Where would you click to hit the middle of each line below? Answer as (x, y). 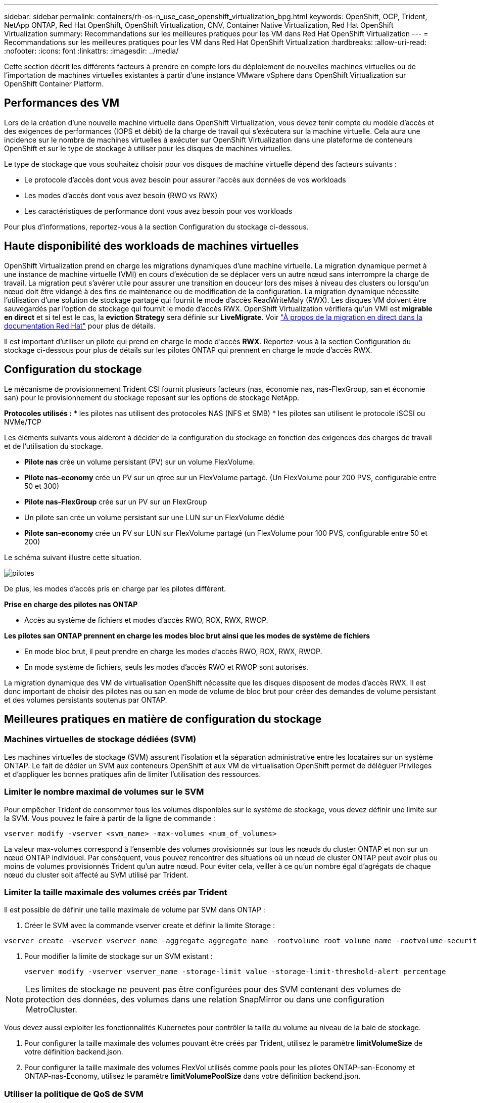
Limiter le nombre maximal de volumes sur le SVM (104, 792)
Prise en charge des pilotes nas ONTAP (71, 604)
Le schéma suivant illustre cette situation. (73, 557)
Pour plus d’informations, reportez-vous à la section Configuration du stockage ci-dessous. (156, 226)
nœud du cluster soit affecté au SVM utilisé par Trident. (96, 875)
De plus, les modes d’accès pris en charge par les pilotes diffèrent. (115, 588)
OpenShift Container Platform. (54, 84)
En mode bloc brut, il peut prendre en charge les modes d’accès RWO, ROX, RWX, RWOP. (173, 651)
